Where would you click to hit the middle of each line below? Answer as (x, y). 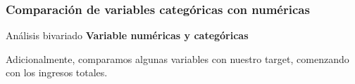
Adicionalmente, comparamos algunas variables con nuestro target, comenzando (177, 58)
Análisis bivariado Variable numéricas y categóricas (127, 35)
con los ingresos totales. (57, 72)
